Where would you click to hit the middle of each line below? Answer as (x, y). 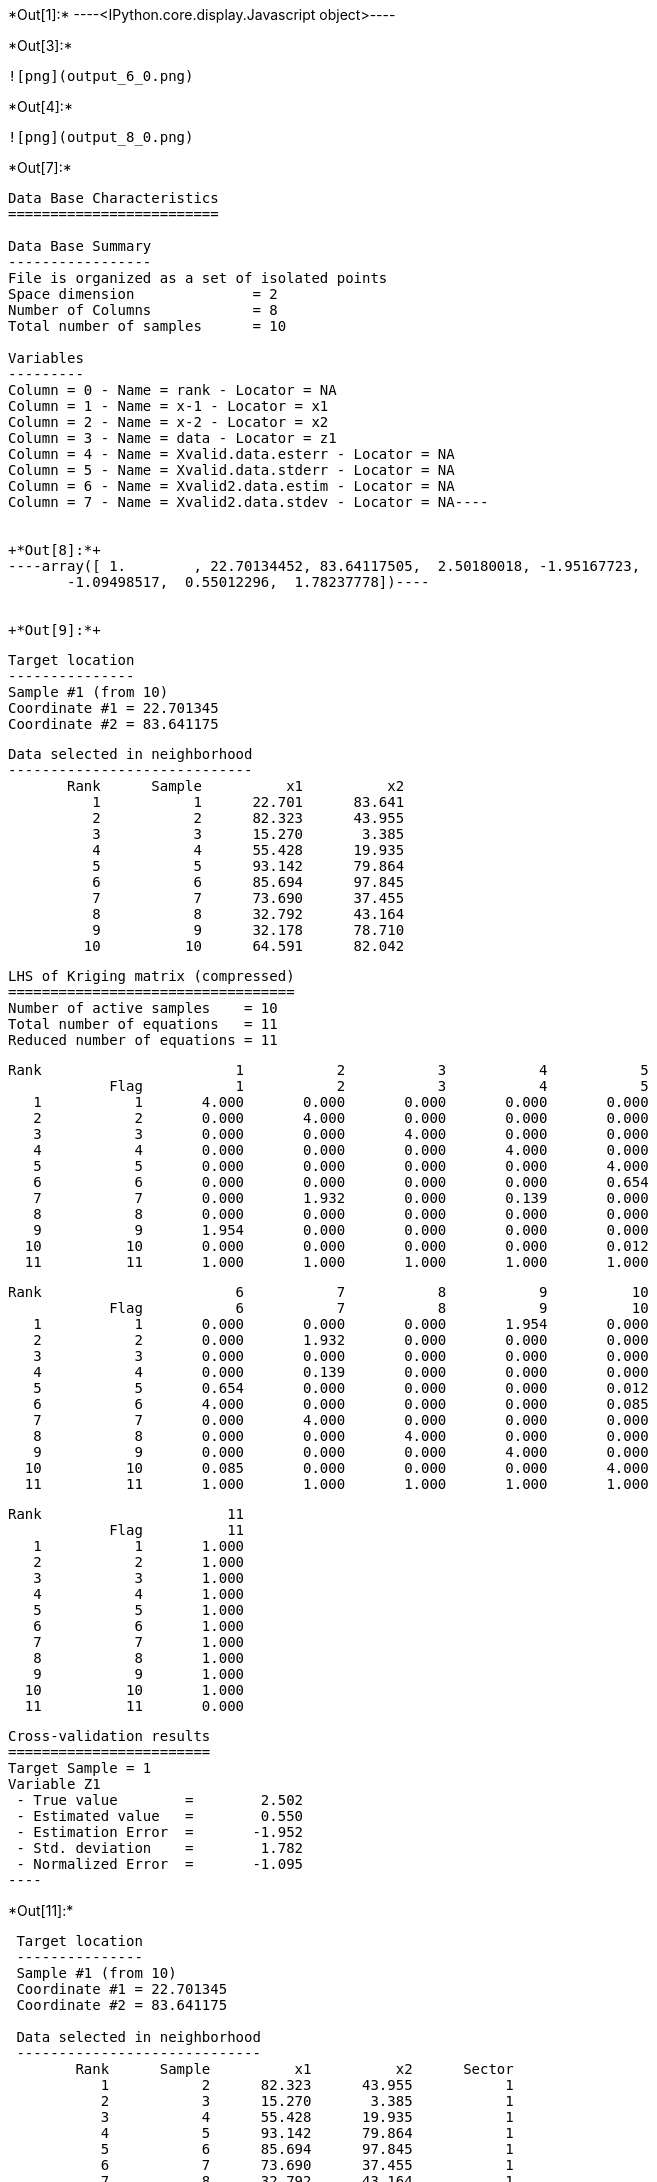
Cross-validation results (109, 1736)
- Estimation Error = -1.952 (160, 1832)
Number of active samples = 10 (143, 1008)
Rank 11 (126, 1514)
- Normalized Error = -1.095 (160, 1864)
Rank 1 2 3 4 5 (328, 1070)
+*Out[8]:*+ (54, 550)
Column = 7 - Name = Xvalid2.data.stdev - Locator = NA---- (248, 502)
